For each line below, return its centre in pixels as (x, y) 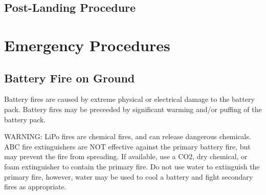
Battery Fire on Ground (70, 78)
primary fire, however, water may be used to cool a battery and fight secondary (129, 176)
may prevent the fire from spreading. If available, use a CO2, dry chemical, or (126, 156)
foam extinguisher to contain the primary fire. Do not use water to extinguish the (132, 166)
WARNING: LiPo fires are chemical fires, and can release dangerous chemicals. (128, 136)
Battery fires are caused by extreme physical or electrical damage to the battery (129, 99)
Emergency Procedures (87, 45)
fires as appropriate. (35, 187)
